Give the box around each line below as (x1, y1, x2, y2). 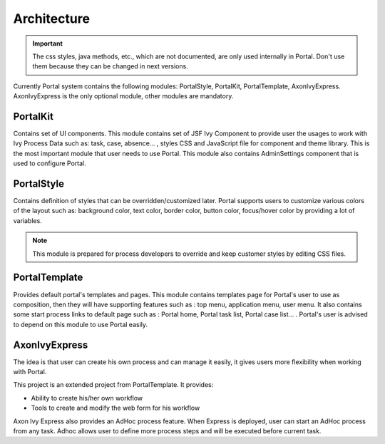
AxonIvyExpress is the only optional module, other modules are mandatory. (13, 92, 234, 100)
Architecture (13, 11, 91, 26)
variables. (13, 216, 42, 224)
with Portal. (13, 368, 47, 376)
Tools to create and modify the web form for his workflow (31, 403, 200, 413)
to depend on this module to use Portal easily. (13, 320, 148, 329)
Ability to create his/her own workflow (31, 393, 143, 402)
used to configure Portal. (13, 159, 87, 167)
